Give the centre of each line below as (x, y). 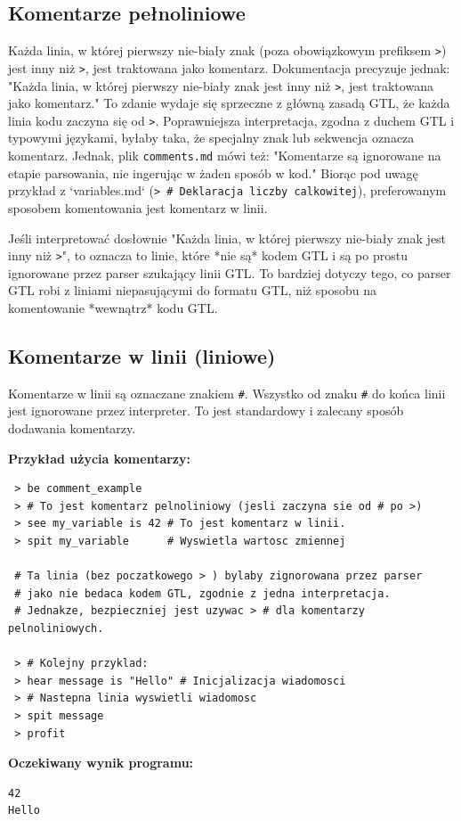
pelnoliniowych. (56, 628)
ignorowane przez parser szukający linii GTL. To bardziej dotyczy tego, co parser (230, 272)
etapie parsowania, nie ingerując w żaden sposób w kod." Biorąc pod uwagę (213, 172)
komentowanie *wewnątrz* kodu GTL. (113, 307)
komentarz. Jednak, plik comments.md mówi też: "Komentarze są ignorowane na (225, 156)
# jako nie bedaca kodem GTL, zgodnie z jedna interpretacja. (202, 593)
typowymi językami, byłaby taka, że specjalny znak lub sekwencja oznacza (211, 138)
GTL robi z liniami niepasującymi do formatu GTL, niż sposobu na (192, 290)
